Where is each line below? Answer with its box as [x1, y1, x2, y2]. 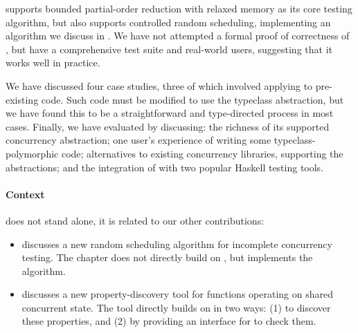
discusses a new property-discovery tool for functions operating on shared [21, 287, 333, 301]
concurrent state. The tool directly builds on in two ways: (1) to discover [21, 300, 331, 314]
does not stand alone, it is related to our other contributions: [6, 213, 265, 227]
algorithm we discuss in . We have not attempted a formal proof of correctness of [6, 28, 350, 43]
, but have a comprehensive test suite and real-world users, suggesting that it [6, 41, 332, 56]
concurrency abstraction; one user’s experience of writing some [6, 133, 271, 147]
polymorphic [6, 146, 59, 160]
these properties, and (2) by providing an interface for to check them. [21, 314, 316, 328]
